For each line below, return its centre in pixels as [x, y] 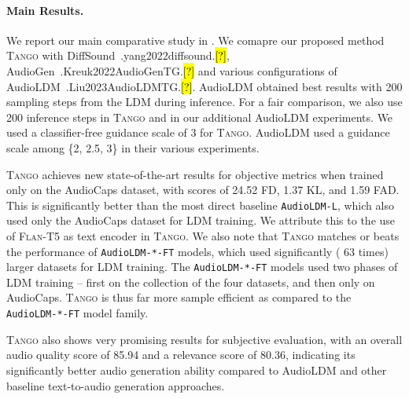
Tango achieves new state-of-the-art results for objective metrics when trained [195, 174]
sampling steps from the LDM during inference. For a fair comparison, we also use [204, 102]
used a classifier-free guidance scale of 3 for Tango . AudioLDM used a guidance [198, 132]
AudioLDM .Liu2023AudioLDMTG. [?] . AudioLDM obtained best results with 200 [204, 86]
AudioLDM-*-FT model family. [77, 313]
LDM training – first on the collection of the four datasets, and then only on [191, 282]
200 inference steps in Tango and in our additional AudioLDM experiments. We [200, 117]
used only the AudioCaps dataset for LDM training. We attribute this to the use [201, 220]
